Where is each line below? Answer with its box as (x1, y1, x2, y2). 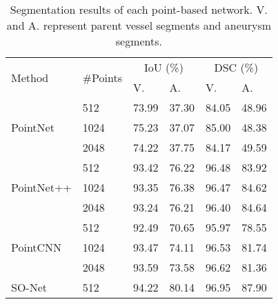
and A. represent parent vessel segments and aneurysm (6, 17, 272, 33)
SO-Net (11, 279, 48, 295)
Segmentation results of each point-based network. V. (10, 1, 268, 17)
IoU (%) (144, 59, 183, 75)
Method (11, 69, 49, 85)
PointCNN (11, 239, 62, 255)
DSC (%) (214, 59, 259, 75)
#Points (82, 69, 122, 85)
